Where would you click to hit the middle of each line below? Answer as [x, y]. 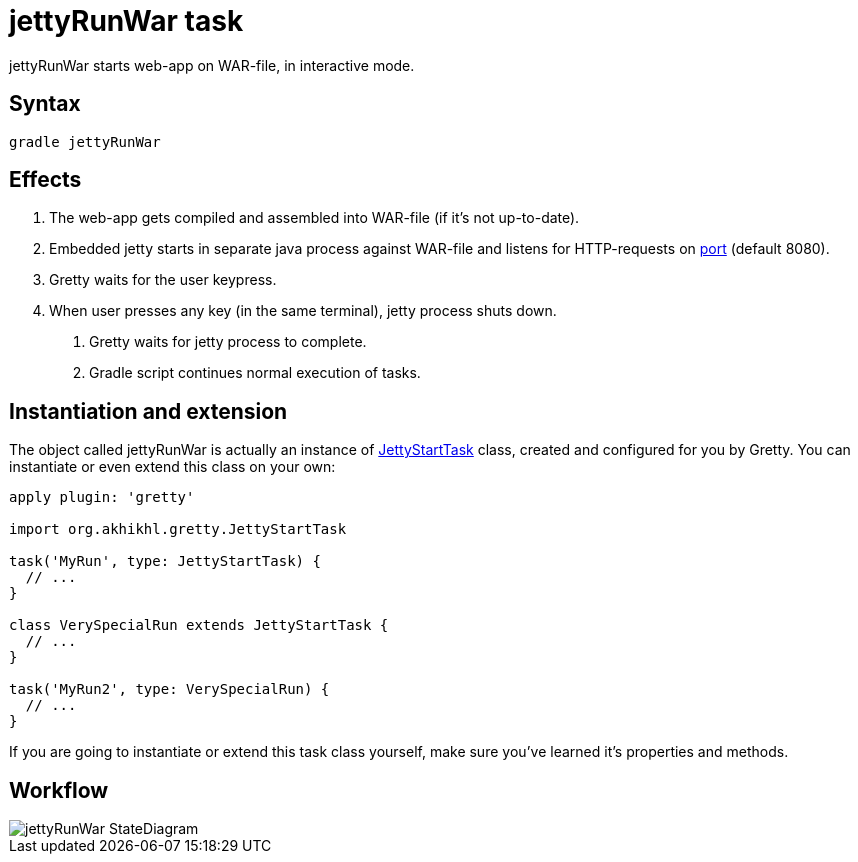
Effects [45, 180]
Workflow [59, 790]
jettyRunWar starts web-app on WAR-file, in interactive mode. [212, 65]
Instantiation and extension [148, 411]
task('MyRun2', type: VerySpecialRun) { [169, 689]
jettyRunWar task [126, 21]
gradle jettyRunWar [85, 141]
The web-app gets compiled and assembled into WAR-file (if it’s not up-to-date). [314, 218]
